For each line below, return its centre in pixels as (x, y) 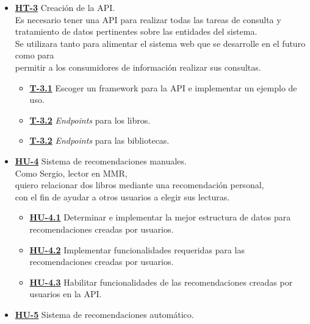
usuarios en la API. (66, 294)
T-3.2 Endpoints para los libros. (90, 120)
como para (34, 55)
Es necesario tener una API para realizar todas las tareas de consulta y (148, 19)
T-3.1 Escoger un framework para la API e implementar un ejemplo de (163, 87)
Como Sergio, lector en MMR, (71, 173)
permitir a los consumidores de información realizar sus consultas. (138, 67)
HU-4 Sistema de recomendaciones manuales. (101, 160)
